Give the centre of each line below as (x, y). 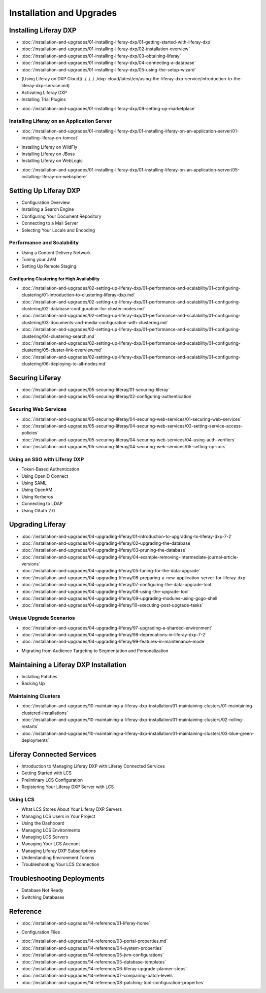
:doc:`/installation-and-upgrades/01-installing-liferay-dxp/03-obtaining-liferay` (101, 56)
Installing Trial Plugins (44, 99)
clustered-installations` (45, 713)
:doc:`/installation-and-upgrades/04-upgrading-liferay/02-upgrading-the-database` (107, 543)
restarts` (30, 727)
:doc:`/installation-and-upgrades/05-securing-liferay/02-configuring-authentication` (107, 397)
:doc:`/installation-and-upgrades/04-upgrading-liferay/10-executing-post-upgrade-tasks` (112, 605)
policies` (30, 433)
